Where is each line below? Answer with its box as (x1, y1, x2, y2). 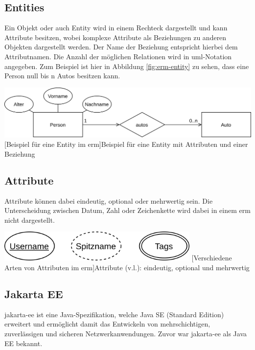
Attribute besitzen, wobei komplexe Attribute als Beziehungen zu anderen (4, 32, 227, 42)
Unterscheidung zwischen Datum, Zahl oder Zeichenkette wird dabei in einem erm (4, 205, 251, 215)
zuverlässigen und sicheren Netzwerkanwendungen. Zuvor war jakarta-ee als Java (4, 328, 247, 339)
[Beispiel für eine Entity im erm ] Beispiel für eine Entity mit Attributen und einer (4, 139, 248, 149)
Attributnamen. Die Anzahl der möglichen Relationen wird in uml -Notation (4, 51, 232, 61)
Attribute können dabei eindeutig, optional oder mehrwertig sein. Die (4, 195, 213, 206)
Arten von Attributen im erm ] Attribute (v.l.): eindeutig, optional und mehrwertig (4, 262, 250, 273)
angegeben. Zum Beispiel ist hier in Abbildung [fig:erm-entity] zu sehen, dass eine (4, 61, 249, 71)
